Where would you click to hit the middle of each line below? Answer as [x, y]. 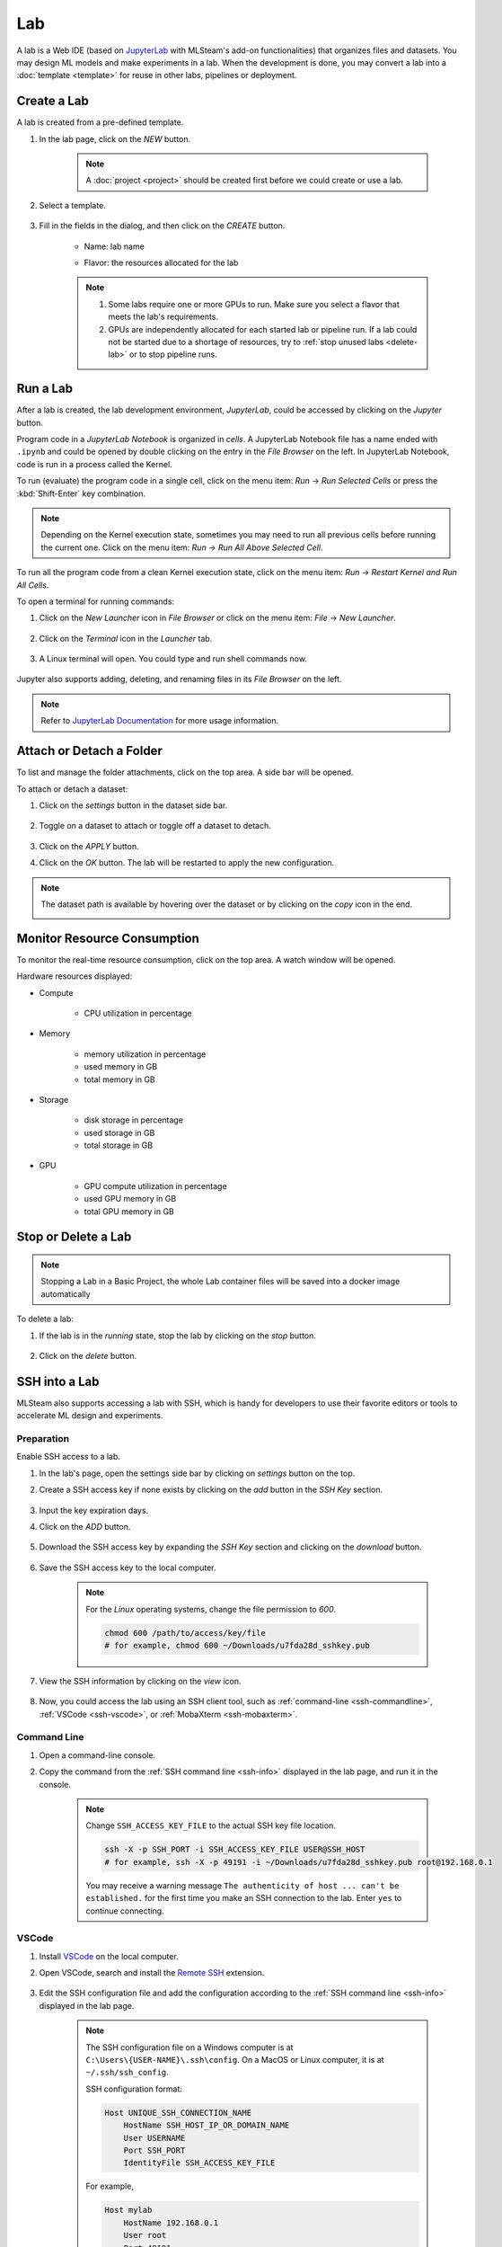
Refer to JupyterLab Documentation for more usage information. [159, 721]
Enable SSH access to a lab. [69, 1457]
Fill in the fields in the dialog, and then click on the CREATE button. [162, 226]
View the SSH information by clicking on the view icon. [140, 1681]
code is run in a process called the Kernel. [94, 464]
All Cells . [33, 585]
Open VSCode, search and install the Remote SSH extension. [152, 1973]
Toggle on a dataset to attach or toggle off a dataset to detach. [155, 826]
